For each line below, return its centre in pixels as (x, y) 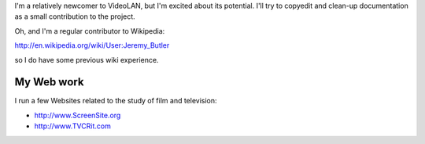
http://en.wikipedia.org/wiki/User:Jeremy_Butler (92, 45)
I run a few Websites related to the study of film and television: (116, 101)
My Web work (49, 82)
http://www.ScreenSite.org (78, 115)
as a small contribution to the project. (75, 16)
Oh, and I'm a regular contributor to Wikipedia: (90, 31)
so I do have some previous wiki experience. (87, 59)
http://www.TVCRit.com (73, 126)
